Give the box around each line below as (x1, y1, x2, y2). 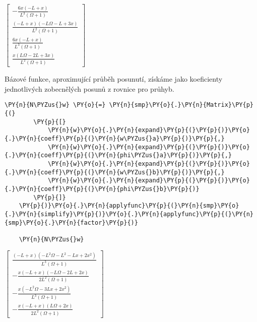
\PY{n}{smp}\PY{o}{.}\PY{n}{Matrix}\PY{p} (109, 101, 253, 109)
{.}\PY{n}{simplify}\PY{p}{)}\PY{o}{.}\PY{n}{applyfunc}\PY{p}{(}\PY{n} (5, 210, 253, 218)
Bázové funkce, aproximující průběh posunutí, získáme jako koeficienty (5, 74, 223, 84)
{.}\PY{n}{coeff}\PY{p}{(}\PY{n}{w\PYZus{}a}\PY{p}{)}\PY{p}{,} (5, 135, 225, 142)
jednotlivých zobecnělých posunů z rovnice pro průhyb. (5, 83, 174, 94)
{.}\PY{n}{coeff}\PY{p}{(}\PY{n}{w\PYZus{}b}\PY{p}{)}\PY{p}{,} (5, 168, 225, 176)
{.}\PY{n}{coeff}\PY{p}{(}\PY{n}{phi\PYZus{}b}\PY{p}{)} (5, 185, 200, 192)
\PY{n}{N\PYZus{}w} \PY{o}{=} (5, 101, 106, 109)
